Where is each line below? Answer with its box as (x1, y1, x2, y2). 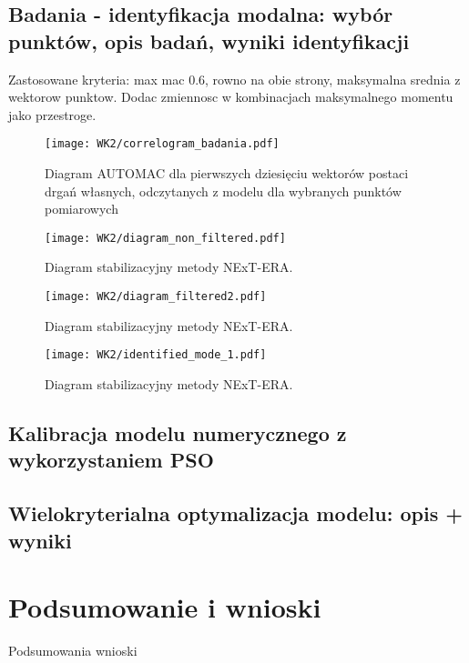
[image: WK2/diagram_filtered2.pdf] (45, 290, 267, 304)
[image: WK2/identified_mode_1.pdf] (45, 348, 267, 362)
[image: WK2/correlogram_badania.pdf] (45, 137, 280, 151)
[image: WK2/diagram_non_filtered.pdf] (45, 231, 286, 245)
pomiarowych (45, 199, 118, 218)
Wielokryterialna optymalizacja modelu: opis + (8, 499, 464, 527)
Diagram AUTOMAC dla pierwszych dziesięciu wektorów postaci (45, 164, 409, 183)
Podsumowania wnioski (8, 641, 138, 660)
